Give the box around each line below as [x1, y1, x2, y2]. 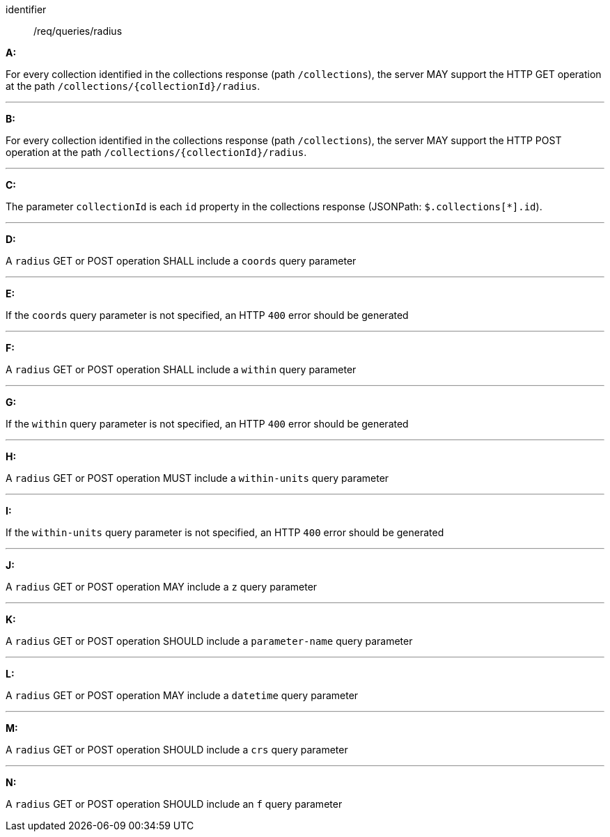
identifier [6, 3, 47, 15]
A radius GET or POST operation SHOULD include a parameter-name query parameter [6, 635, 413, 647]
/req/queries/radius [33, 25, 123, 37]
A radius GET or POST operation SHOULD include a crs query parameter [6, 744, 348, 756]
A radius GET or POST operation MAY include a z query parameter [6, 581, 318, 593]
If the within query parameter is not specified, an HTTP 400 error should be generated [6, 418, 409, 430]
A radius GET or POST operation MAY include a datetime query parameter [6, 689, 359, 701]
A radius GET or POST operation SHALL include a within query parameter [6, 363, 357, 375]
